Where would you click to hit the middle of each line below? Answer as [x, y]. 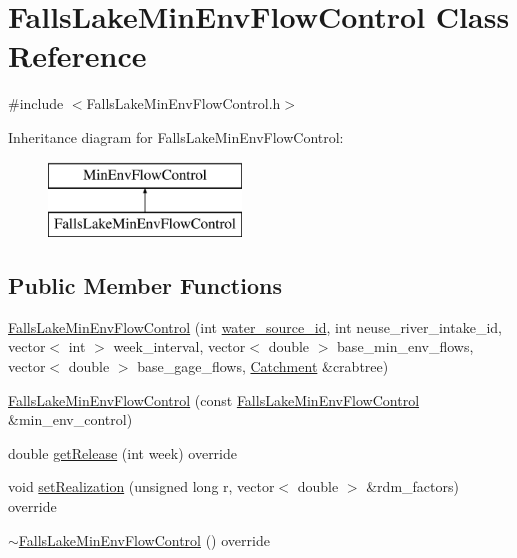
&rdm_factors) [412, 486]
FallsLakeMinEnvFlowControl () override [144, 539]
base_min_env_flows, [405, 346]
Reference [77, 55]
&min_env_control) [70, 419]
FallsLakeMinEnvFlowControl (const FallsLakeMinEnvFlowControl [214, 399]
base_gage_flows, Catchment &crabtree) [263, 366]
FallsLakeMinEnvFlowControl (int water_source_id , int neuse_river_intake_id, [255, 326]
